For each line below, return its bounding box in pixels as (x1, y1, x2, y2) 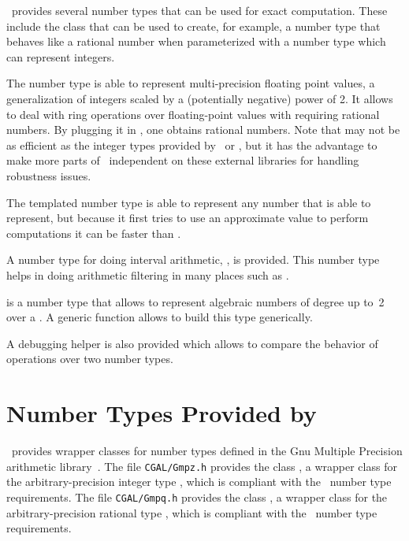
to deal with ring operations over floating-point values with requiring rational (6, 106, 380, 122)
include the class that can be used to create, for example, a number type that (6, 17, 381, 34)
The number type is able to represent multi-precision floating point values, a (6, 75, 375, 91)
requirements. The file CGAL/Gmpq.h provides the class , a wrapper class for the (6, 488, 388, 505)
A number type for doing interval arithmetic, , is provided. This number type (6, 251, 380, 268)
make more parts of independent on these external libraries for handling (6, 152, 359, 169)
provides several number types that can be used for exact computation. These (11, 2, 388, 18)
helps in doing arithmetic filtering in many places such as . (6, 266, 289, 283)
